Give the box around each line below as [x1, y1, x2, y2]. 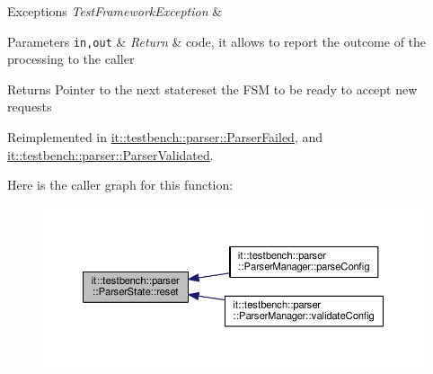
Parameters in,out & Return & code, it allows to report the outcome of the [7, 31, 427, 50]
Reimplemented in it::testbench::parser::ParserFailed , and [7, 128, 323, 147]
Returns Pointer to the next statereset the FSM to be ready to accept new [7, 79, 418, 98]
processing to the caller [7, 49, 135, 68]
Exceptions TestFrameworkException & [7, 2, 223, 20]
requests [7, 97, 52, 116]
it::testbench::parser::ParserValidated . [7, 145, 214, 164]
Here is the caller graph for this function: [7, 175, 234, 194]
